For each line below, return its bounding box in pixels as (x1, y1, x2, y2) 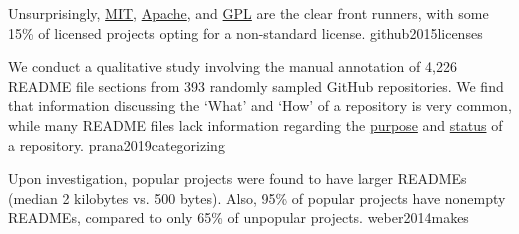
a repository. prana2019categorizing (8, 134, 225, 155)
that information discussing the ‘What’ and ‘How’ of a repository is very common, (8, 95, 512, 116)
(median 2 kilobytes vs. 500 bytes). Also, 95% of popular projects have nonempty (8, 187, 506, 208)
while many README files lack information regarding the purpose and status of (8, 114, 503, 135)
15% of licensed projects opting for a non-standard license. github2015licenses (8, 22, 483, 43)
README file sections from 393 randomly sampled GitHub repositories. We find (8, 75, 504, 96)
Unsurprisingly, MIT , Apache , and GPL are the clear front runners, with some (8, 3, 489, 23)
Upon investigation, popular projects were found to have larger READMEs (8, 168, 467, 189)
